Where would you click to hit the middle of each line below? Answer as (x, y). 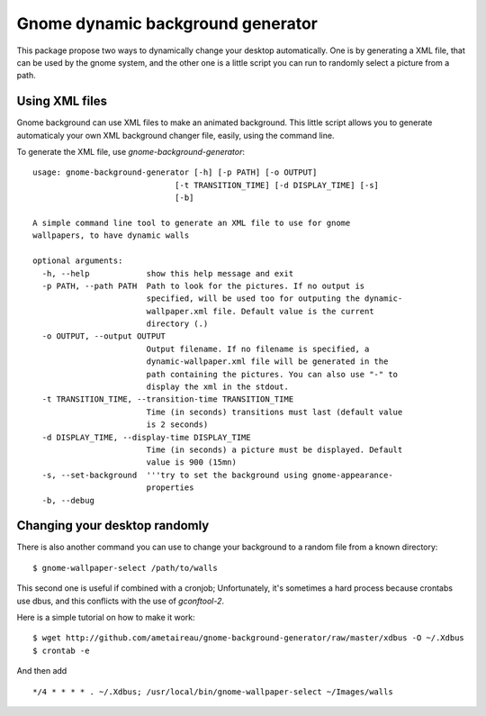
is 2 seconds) (177, 425)
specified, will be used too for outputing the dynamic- (274, 299)
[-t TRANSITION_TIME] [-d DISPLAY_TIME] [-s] (277, 185)
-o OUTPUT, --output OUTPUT (104, 336)
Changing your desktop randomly (113, 526)
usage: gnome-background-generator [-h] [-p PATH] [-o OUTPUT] (175, 172)
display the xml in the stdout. (218, 387)
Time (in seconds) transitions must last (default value (274, 412)
